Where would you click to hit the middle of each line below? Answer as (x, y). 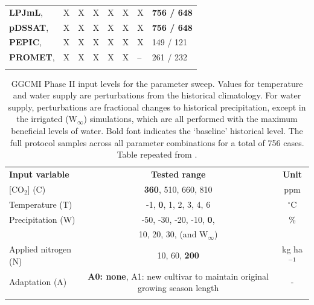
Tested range (178, 174)
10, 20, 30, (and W (173, 234)
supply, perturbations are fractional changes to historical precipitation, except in (157, 107)
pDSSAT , (29, 27)
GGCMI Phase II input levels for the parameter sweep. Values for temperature (157, 83)
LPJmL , (26, 12)
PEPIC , (26, 42)
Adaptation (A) (38, 282)
